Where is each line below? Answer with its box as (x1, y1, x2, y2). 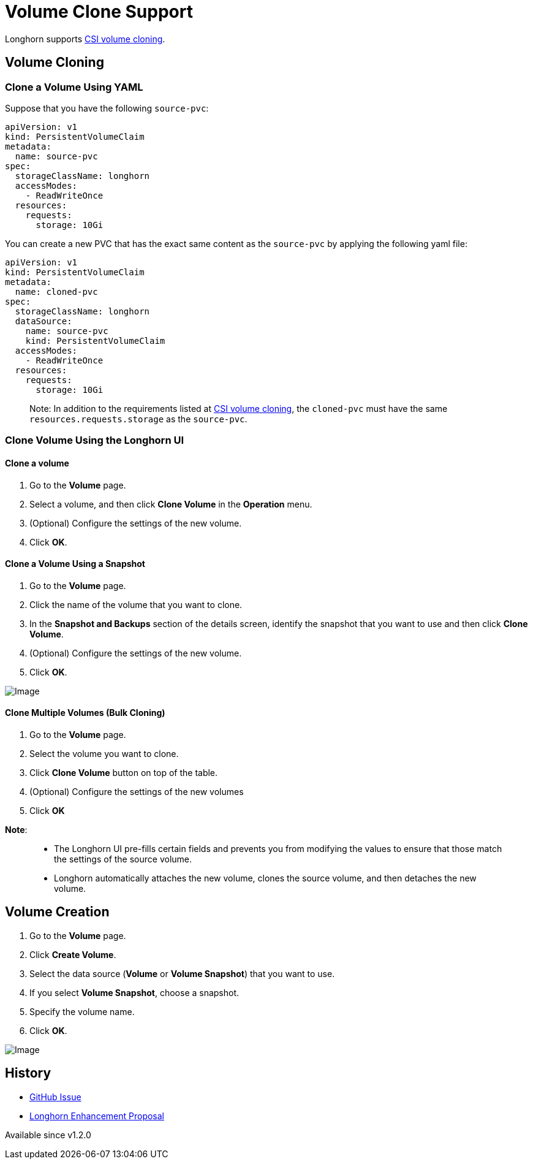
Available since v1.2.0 (5, 1129, 91, 1140)
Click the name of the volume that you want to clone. (29, 599, 243, 610)
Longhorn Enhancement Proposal (29, 1110, 164, 1121)
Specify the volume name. (29, 1006, 135, 1017)
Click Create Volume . (29, 949, 116, 960)
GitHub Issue (29, 1091, 81, 1102)
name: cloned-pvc (15, 286, 98, 297)
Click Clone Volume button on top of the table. (29, 767, 218, 778)
